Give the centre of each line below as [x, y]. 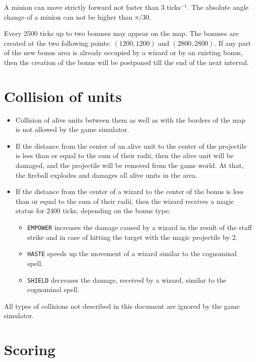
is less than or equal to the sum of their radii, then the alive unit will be [125, 155]
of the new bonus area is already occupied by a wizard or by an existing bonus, [124, 52]
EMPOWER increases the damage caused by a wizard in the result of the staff [140, 227]
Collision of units [63, 96]
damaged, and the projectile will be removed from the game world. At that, [129, 165]
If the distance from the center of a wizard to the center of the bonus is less [129, 191]
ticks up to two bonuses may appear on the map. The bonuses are [139, 33]
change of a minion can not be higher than [68, 16]
